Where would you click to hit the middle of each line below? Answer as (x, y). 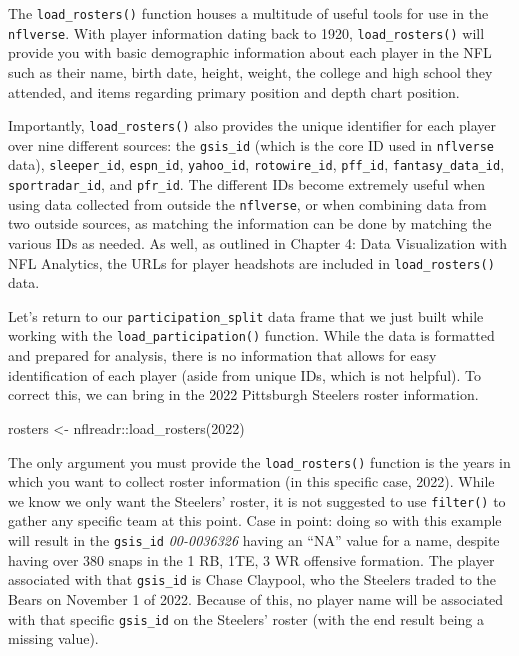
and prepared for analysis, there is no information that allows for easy (222, 355)
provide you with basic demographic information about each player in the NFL (250, 52)
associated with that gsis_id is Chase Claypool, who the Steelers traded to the (252, 579)
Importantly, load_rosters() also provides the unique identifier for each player (252, 125)
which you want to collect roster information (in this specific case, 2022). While (251, 481)
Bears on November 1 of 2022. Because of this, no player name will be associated (256, 598)
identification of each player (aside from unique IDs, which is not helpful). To (245, 374)
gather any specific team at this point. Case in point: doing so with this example (255, 520)
